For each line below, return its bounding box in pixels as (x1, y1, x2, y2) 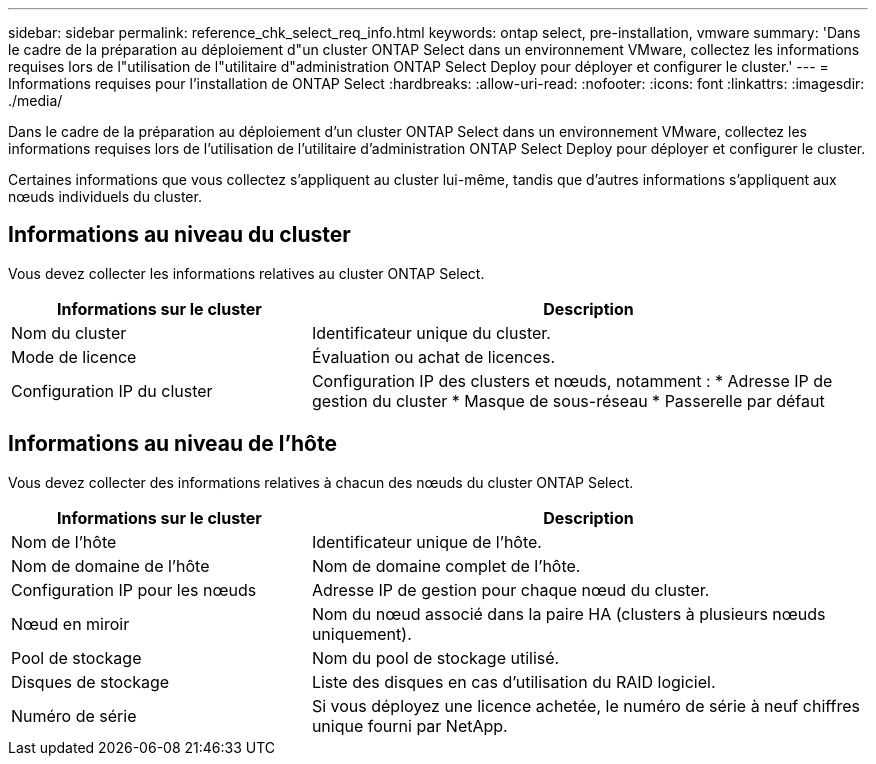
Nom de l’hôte (11, 531, 117, 552)
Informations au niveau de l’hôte (8, 431, 337, 457)
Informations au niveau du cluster (8, 222, 351, 248)
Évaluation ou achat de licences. (311, 346, 556, 367)
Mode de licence (11, 346, 137, 367)
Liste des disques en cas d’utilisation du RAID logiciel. (311, 671, 716, 692)
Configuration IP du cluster (11, 380, 213, 401)
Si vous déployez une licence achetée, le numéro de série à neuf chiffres (311, 695, 861, 716)
